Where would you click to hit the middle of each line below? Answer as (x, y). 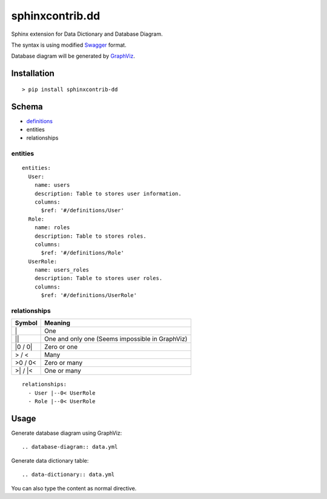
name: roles (52, 228)
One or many (63, 371)
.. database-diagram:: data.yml (70, 447)
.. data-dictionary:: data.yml (68, 475)
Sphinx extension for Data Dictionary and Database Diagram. (87, 34)
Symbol (26, 323)
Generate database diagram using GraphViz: (67, 433)
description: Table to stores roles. (90, 236)
